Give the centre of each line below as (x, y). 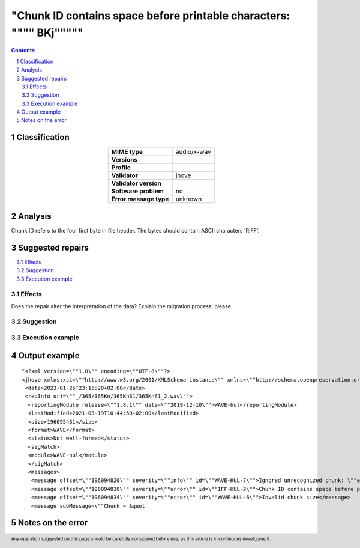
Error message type (140, 199)
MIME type (127, 152)
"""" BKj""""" (47, 32)
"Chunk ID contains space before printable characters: (151, 16)
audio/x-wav (193, 152)
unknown (189, 199)
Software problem (138, 191)
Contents (23, 50)
